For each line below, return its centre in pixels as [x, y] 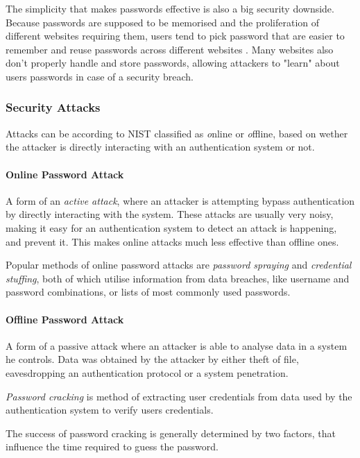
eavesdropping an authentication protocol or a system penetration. [147, 372]
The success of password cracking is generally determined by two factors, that [171, 433]
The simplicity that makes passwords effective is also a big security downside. [170, 8]
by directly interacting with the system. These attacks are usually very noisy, [170, 214]
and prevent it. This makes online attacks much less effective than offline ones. [172, 241]
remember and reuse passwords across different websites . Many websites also [170, 49]
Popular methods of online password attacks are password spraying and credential [179, 265]
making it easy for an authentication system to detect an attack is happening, [171, 227]
